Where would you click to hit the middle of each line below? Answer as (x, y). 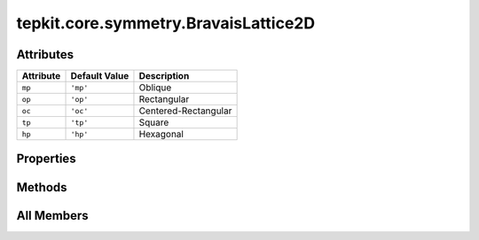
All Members (52, 216)
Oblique (155, 88)
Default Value (100, 76)
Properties (46, 159)
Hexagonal (161, 135)
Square (154, 122)
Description (164, 76)
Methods (42, 187)
